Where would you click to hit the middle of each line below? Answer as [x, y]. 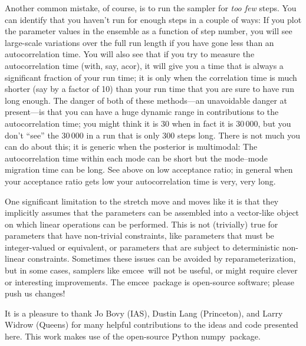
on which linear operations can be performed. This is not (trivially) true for [142, 224]
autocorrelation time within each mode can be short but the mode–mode [136, 158]
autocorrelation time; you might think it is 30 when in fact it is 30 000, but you [148, 123]
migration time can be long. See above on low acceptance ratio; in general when [149, 169]
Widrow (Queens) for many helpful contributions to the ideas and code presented [152, 324]
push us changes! [35, 293]
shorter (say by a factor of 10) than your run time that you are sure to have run [149, 89]
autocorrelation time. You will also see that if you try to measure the [130, 54]
